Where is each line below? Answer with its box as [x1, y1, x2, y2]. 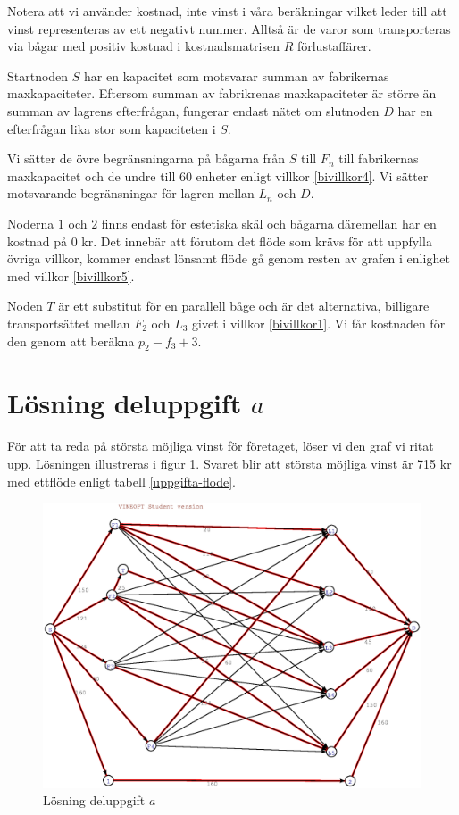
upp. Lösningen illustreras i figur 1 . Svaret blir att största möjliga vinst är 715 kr [7, 454, 452, 473]
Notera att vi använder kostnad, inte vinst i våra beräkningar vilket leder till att [7, 2, 447, 20]
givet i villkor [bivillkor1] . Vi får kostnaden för [192, 313, 446, 332]
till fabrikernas [338, 149, 419, 168]
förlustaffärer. [296, 37, 371, 55]
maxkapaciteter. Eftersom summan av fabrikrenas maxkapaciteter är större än [7, 84, 437, 103]
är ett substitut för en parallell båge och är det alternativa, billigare [58, 296, 430, 315]
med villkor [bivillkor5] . [7, 266, 135, 285]
